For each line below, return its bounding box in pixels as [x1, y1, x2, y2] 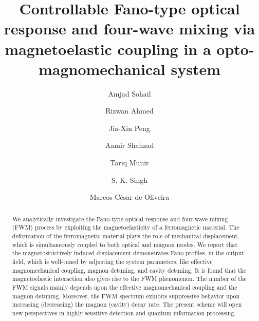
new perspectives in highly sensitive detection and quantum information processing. [12, 308, 236, 317]
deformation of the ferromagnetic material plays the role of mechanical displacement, [12, 231, 239, 240]
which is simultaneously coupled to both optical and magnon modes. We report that [12, 240, 238, 249]
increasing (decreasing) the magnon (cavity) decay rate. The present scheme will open [12, 300, 242, 309]
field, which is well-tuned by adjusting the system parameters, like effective [12, 257, 213, 266]
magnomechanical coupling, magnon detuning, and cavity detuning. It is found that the [12, 266, 247, 274]
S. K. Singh [111, 174, 148, 185]
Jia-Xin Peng [109, 122, 150, 133]
